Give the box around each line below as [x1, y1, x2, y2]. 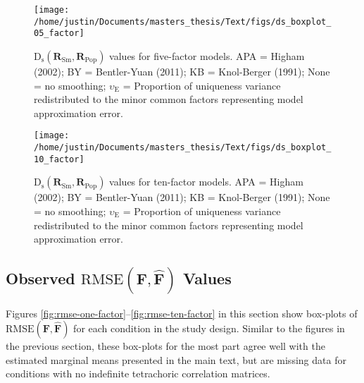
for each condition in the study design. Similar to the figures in [73, 321, 345, 336]
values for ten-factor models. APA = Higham [109, 174, 303, 189]
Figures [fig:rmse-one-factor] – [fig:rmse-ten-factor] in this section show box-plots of [6, 305, 358, 320]
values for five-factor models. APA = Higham [109, 48, 305, 63]
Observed [6, 267, 75, 288]
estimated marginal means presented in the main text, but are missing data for [6, 352, 346, 367]
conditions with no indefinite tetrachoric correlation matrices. [6, 366, 270, 381]
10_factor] [34, 154, 84, 164]
